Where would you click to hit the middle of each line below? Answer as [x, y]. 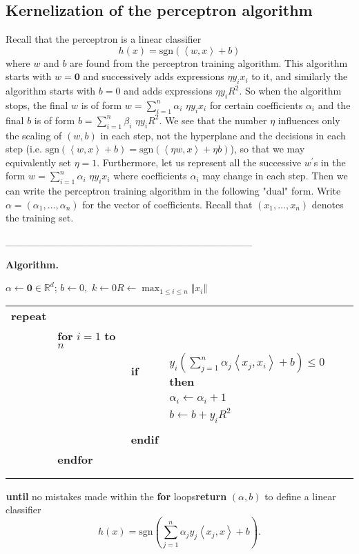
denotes [328, 204]
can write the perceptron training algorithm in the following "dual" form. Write [173, 191]
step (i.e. [24, 149]
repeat [29, 315]
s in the [330, 162]
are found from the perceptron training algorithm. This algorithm [209, 62]
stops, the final [37, 105]
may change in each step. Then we [275, 176]
